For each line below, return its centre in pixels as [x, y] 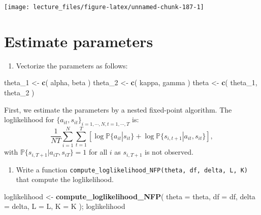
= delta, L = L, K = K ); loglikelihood [65, 206]
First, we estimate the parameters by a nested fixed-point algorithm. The [118, 109]
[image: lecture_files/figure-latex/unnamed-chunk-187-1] [104, 7]
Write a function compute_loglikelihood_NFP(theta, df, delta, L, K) [132, 169]
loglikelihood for [29, 119]
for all [98, 152]
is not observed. [169, 152]
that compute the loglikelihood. [65, 179]
